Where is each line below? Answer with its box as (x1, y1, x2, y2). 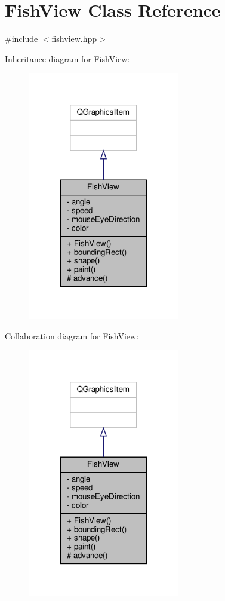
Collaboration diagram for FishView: (5, 329, 139, 342)
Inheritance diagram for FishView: (5, 52, 130, 65)
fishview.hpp (51, 32, 97, 45)
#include (5, 32, 38, 45)
